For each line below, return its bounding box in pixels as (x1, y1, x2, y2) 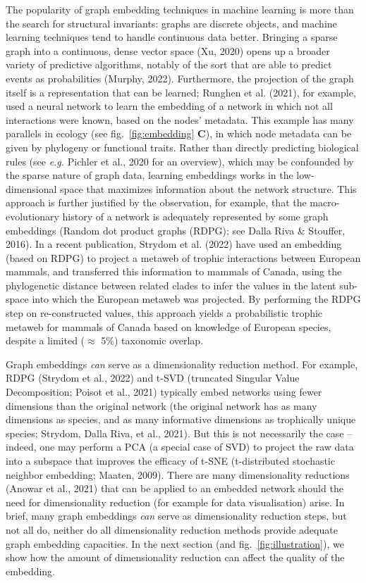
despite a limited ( (6, 333, 85, 348)
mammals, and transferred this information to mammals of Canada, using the (6, 264, 342, 279)
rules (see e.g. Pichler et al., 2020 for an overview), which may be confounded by (6, 153, 354, 168)
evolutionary (6, 208, 59, 223)
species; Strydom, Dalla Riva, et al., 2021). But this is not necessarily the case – (6, 425, 353, 440)
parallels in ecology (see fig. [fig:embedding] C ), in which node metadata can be (6, 126, 352, 141)
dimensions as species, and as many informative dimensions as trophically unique (6, 412, 356, 427)
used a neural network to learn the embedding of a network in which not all (6, 99, 333, 113)
